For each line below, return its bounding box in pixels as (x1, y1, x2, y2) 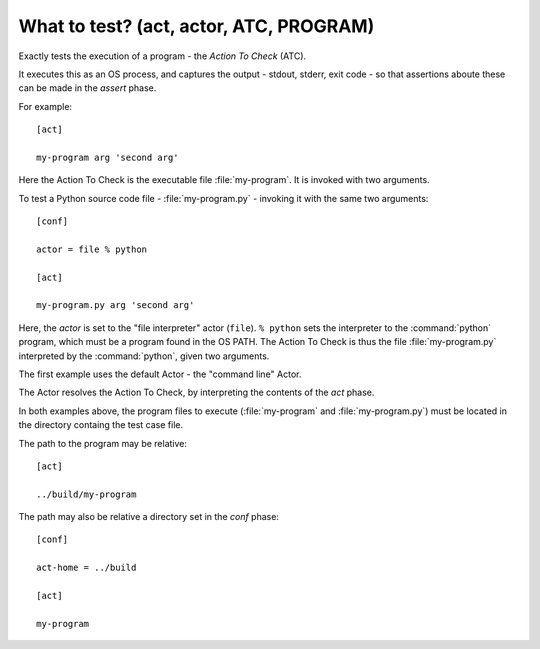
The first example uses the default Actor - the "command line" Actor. (18, 368, 302, 380)
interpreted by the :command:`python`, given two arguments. (18, 350, 270, 362)
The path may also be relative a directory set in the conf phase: (18, 511, 280, 523)
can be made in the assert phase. (18, 82, 157, 94)
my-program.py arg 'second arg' (36, 300, 195, 311)
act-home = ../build (36, 562, 137, 574)
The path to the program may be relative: (18, 437, 188, 449)
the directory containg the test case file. (18, 419, 184, 431)
